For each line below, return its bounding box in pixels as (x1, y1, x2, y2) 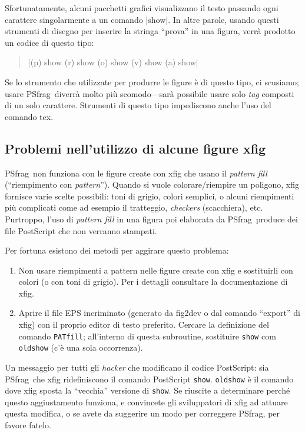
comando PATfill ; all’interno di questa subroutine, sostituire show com (18, 329, 276, 342)
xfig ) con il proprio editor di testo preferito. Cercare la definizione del (18, 318, 269, 331)
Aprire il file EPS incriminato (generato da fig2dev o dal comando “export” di (18, 307, 300, 319)
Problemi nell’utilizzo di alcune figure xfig (5, 139, 266, 157)
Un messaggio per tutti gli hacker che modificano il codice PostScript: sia (5, 361, 269, 373)
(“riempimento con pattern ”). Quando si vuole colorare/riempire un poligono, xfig (5, 178, 299, 191)
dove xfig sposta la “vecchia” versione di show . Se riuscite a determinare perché (5, 384, 290, 397)
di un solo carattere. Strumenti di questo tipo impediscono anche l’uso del (5, 99, 271, 111)
